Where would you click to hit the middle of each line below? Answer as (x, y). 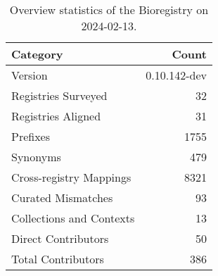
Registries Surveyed (59, 95)
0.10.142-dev (176, 75)
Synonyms (36, 157)
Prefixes (31, 136)
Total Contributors (58, 259)
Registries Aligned (56, 116)
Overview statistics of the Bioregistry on (109, 10)
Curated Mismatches (62, 197)
